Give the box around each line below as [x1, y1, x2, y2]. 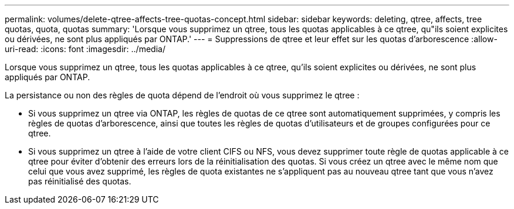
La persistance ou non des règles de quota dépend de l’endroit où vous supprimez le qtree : [5, 90, 360, 100]
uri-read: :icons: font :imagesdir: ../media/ [5, 44, 165, 54]
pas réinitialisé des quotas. [28, 176, 131, 186]
